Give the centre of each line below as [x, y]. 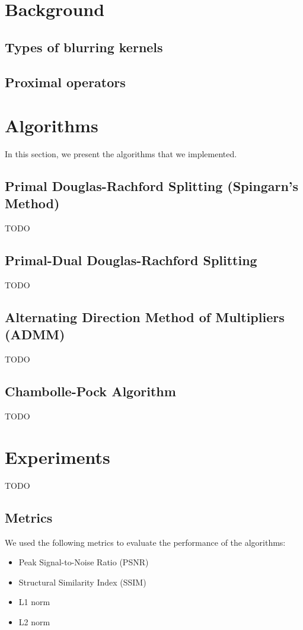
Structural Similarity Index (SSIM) [82, 582]
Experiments [58, 456]
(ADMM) [35, 334]
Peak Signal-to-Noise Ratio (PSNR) [84, 562]
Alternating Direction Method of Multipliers [145, 317]
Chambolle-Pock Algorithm [90, 391]
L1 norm [34, 602]
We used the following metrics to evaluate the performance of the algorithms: [145, 542]
